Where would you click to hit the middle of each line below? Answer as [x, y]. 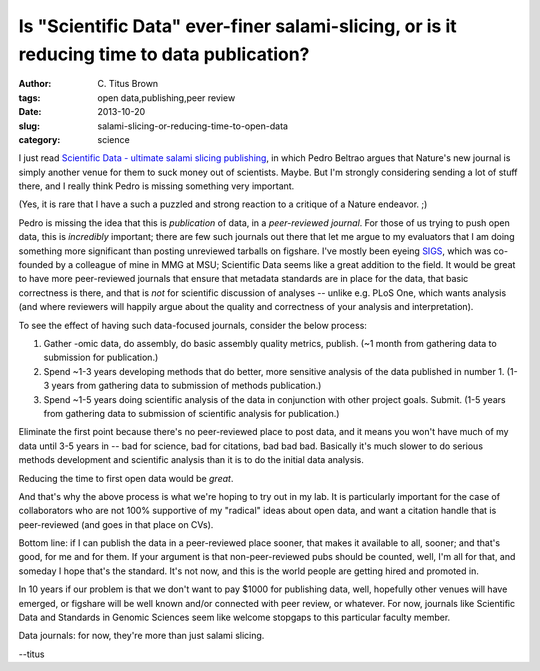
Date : [30, 112]
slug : [29, 126]
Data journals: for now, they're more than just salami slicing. [141, 636]
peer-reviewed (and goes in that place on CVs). [116, 524]
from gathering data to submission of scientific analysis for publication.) [191, 413]
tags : [29, 97]
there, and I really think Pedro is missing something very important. [156, 186]
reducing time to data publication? [164, 54]
